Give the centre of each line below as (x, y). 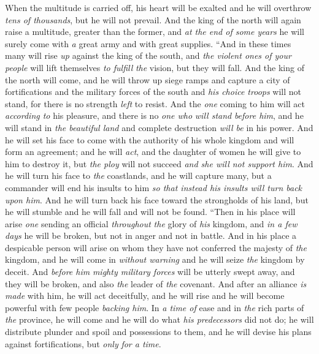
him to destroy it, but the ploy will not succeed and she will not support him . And (159, 163)
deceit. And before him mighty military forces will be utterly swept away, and (150, 272)
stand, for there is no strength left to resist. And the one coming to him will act (155, 103)
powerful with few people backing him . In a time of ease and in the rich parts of (155, 307)
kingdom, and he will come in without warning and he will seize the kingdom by (155, 259)
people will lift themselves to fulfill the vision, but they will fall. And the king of (155, 67)
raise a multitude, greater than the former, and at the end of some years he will (155, 32)
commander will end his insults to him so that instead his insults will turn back (154, 187)
